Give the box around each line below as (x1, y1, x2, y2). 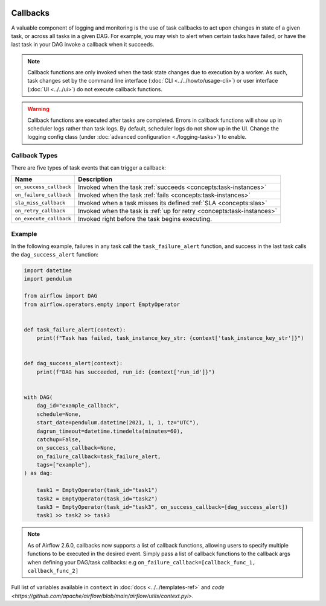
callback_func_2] (27, 567, 78, 574)
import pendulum (24, 275, 72, 282)
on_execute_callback (14, 215, 72, 222)
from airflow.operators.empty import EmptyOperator (24, 301, 181, 308)
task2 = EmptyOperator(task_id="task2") (36, 495, 158, 502)
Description (77, 175, 113, 183)
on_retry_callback (14, 208, 66, 214)
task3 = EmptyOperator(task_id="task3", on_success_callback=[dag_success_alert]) (36, 504, 289, 511)
